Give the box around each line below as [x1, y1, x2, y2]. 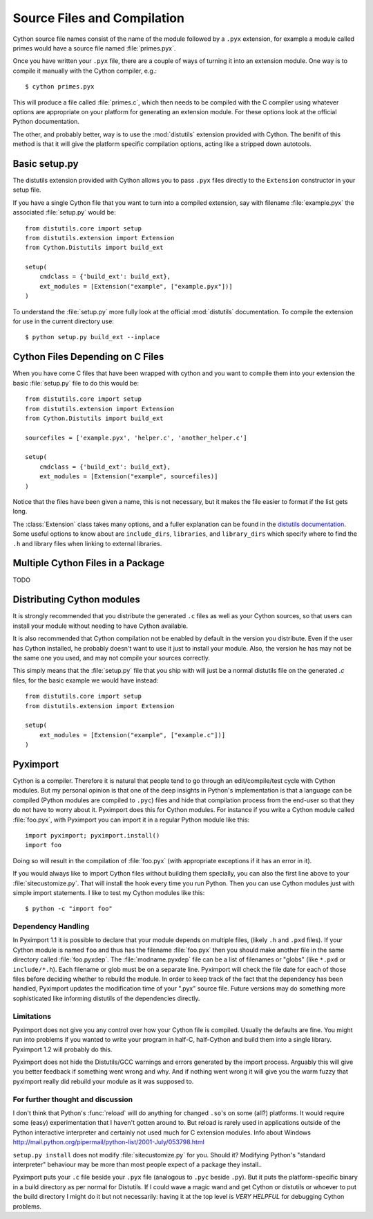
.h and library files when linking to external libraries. [12, 539, 162, 548]
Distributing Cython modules [12, 594, 141, 606]
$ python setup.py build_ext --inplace [25, 333, 160, 341]
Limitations [12, 1011, 52, 1021]
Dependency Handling [12, 921, 90, 931]
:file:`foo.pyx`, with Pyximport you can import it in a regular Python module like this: [12, 815, 250, 824]
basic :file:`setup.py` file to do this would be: [12, 379, 140, 387]
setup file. [12, 186, 41, 194]
